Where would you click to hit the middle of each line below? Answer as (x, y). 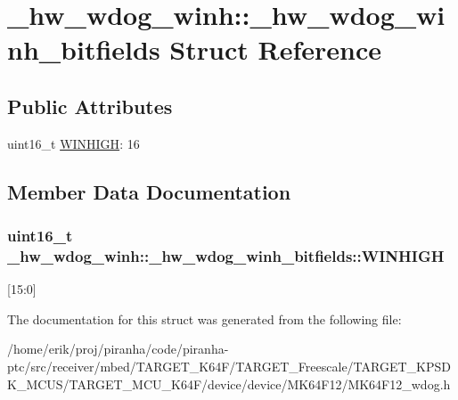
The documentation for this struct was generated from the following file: (204, 318)
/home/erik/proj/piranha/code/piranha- (118, 349)
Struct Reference (275, 49)
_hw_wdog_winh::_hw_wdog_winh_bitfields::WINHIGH (226, 255)
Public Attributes (90, 106)
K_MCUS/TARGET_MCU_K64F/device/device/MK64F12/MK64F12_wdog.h (229, 384)
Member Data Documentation (149, 191)
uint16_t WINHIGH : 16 (74, 143)
